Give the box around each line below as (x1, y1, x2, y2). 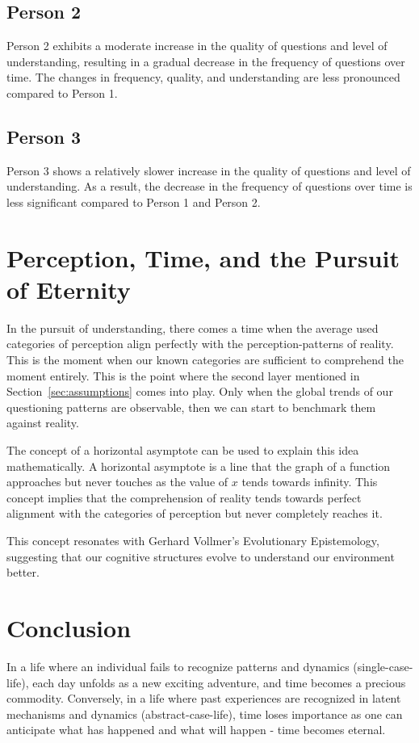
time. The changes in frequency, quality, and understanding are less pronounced (6, 69, 400, 86)
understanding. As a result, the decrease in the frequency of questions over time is (6, 178, 413, 195)
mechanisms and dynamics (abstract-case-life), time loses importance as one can (6, 705, 403, 722)
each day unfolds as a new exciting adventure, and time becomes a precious (32, 674, 406, 691)
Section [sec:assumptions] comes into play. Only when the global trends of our (6, 383, 393, 400)
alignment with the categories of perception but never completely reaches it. (6, 505, 383, 522)
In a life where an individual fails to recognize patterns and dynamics (6, 657, 350, 674)
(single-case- (353, 657, 413, 674)
